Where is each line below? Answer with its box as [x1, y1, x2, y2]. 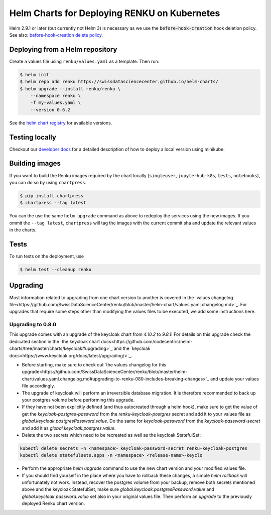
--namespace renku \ [30, 93, 81, 98]
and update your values [210, 375, 259, 381]
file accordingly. [22, 383, 55, 389]
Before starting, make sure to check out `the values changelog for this [22, 361, 167, 367]
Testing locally [9, 133, 56, 142]
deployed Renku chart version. [22, 500, 85, 506]
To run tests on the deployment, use [9, 253, 84, 260]
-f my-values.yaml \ [30, 100, 81, 105]
